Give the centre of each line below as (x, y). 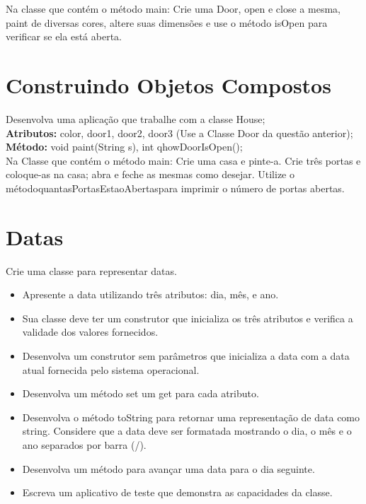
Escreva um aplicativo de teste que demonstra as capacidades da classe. (177, 492)
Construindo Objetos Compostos (168, 84)
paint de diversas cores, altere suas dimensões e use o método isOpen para (167, 22)
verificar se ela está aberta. (64, 36)
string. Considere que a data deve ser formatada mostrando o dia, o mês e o (187, 431)
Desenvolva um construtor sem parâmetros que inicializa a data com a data (186, 355)
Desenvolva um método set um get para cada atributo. (141, 393)
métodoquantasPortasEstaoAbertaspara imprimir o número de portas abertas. (175, 188)
